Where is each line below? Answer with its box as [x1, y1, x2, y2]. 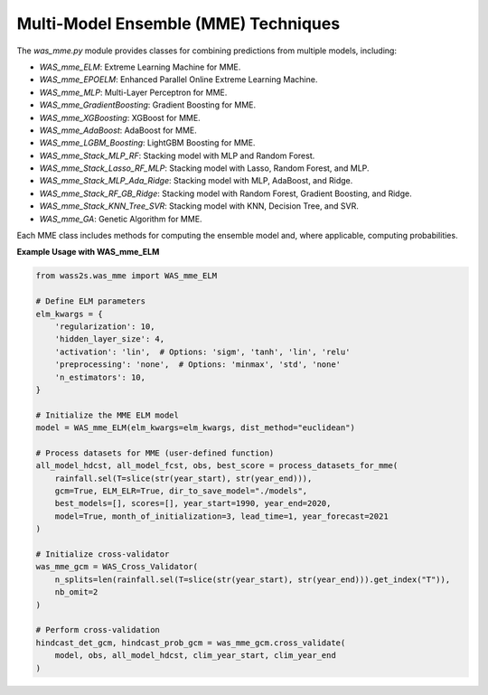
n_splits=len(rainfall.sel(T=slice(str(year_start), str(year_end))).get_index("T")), [54, 574, 451, 585]
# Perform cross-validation [35, 625, 160, 635]
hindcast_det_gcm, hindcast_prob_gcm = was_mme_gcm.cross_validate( [35, 637, 346, 648]
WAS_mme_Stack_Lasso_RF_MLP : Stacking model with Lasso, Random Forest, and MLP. [39, 163, 370, 174]
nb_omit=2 [54, 587, 99, 597]
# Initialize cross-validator [35, 549, 170, 559]
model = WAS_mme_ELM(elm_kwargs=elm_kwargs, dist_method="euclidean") [35, 423, 356, 433]
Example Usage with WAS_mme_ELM [16, 247, 160, 258]
